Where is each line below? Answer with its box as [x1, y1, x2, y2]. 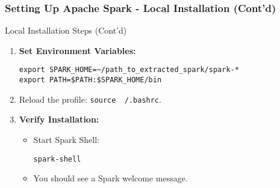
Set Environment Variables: [19, 44, 136, 56]
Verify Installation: [19, 113, 99, 126]
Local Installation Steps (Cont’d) [5, 24, 127, 37]
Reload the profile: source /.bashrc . [19, 92, 161, 105]
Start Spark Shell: [33, 133, 99, 145]
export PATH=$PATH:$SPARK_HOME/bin [19, 76, 162, 85]
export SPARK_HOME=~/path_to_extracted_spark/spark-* [19, 65, 239, 74]
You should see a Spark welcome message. [33, 172, 188, 184]
